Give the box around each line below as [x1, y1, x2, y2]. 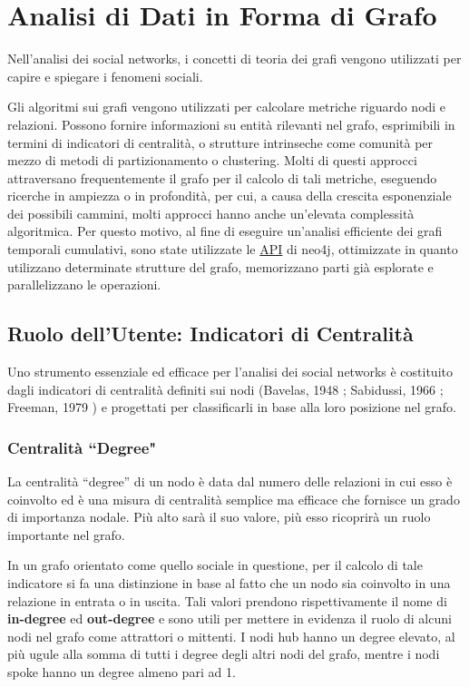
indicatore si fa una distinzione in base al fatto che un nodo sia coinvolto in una [7, 574, 451, 593]
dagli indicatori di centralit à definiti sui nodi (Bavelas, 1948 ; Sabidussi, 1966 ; [7, 379, 444, 398]
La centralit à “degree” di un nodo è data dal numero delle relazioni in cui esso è [7, 472, 453, 491]
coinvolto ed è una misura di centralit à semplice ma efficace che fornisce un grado [7, 489, 460, 508]
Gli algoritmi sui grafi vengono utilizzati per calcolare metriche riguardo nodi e [7, 97, 446, 116]
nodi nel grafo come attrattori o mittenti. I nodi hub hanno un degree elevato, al [7, 626, 455, 645]
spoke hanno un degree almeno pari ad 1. [7, 662, 236, 681]
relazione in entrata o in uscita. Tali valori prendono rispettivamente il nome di [7, 591, 447, 610]
